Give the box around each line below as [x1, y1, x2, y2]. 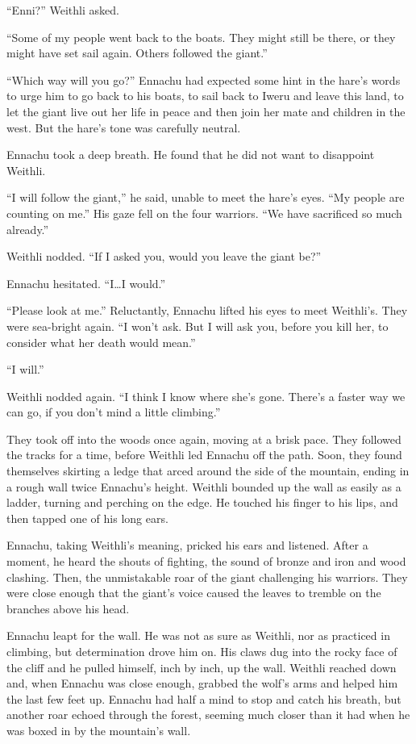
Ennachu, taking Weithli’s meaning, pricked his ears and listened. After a [6, 537, 368, 554]
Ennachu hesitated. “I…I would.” [6, 274, 166, 291]
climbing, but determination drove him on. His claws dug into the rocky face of [6, 643, 397, 659]
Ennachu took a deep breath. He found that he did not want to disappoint [6, 146, 375, 163]
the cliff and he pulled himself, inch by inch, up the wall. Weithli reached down [6, 658, 397, 675]
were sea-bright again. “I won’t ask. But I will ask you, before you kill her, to [6, 317, 389, 334]
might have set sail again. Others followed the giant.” [6, 44, 268, 61]
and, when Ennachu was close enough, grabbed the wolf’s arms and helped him [6, 675, 398, 692]
